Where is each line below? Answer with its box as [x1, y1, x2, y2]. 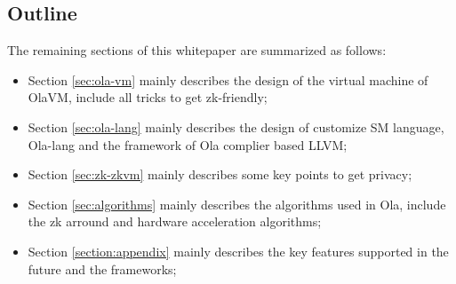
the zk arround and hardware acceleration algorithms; [28, 212, 322, 231]
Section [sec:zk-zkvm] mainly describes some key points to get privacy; [28, 165, 412, 184]
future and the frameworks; [28, 259, 177, 278]
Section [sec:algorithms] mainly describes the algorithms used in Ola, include [28, 194, 446, 213]
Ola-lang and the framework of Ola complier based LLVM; [28, 135, 348, 154]
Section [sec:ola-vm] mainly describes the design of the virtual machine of [28, 70, 428, 89]
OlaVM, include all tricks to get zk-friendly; [28, 88, 268, 106]
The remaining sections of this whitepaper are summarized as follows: [7, 41, 387, 59]
